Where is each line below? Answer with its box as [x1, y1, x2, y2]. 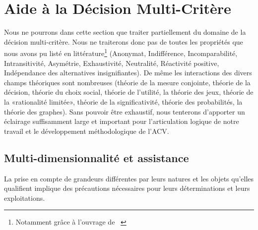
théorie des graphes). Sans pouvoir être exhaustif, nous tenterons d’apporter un [4, 106, 245, 116]
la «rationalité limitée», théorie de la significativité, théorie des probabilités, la [4, 96, 243, 107]
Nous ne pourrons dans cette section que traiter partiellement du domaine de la [4, 27, 246, 37]
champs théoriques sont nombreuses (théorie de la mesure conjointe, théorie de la [4, 77, 251, 87]
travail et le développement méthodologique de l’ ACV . [4, 125, 169, 136]
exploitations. [4, 192, 45, 203]
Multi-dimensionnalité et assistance [4, 150, 189, 165]
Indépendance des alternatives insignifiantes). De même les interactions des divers [4, 67, 252, 78]
